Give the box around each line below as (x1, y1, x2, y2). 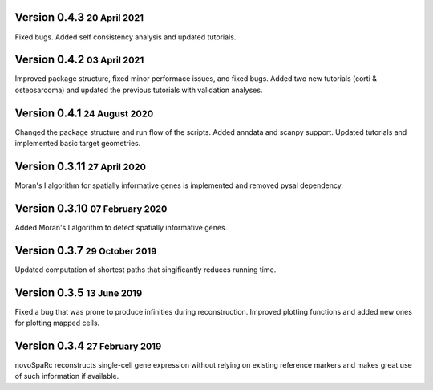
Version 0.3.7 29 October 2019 (14, 243, 157, 257)
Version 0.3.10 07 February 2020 (14, 201, 168, 215)
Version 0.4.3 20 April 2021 (14, 10, 144, 24)
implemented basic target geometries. (14, 139, 141, 148)
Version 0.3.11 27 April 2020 (14, 159, 147, 173)
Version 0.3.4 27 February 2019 (14, 339, 162, 352)
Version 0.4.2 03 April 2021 (14, 53, 144, 67)
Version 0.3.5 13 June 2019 (14, 286, 143, 299)
